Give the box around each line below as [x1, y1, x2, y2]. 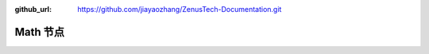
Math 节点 [14, 25, 65, 39]
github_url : [14, 5, 52, 13]
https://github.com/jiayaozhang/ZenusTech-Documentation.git [77, 5, 282, 13]
